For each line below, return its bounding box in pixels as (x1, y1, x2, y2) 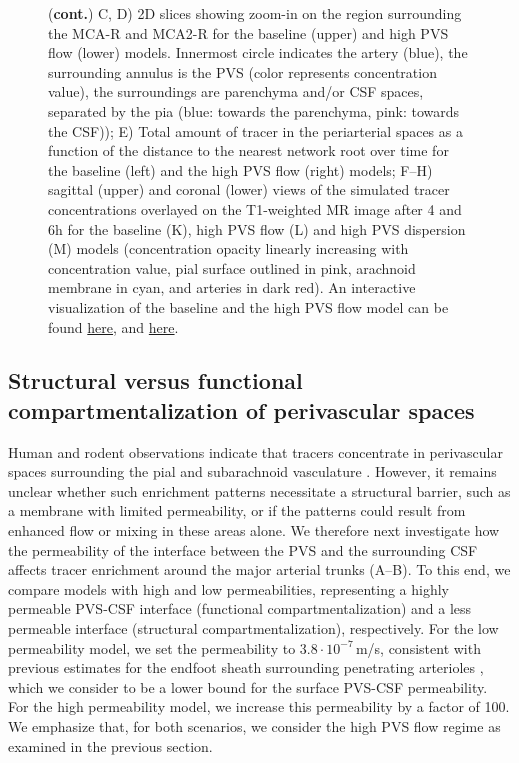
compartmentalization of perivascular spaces (8, 394, 475, 425)
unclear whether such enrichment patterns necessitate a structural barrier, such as (8, 480, 511, 501)
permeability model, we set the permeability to (8, 637, 296, 658)
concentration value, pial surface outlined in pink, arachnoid (48, 257, 416, 278)
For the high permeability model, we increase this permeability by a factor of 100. (8, 696, 510, 717)
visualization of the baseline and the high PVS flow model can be (48, 296, 449, 317)
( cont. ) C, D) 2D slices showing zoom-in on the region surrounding (48, 3, 462, 23)
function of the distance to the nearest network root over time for (48, 140, 449, 161)
